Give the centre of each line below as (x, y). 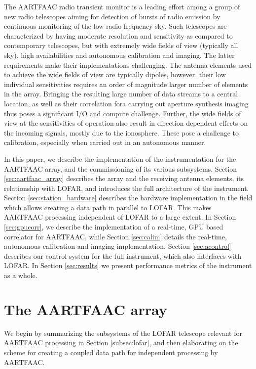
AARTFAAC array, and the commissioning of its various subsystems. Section (121, 168)
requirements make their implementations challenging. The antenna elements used (128, 65)
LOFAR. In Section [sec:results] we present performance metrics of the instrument (128, 265)
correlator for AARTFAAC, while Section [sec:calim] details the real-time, (115, 236)
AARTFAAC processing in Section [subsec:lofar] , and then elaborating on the (121, 343)
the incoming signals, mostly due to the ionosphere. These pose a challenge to (122, 132)
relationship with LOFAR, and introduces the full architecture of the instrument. (127, 188)
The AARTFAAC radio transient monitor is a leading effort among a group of (122, 6)
